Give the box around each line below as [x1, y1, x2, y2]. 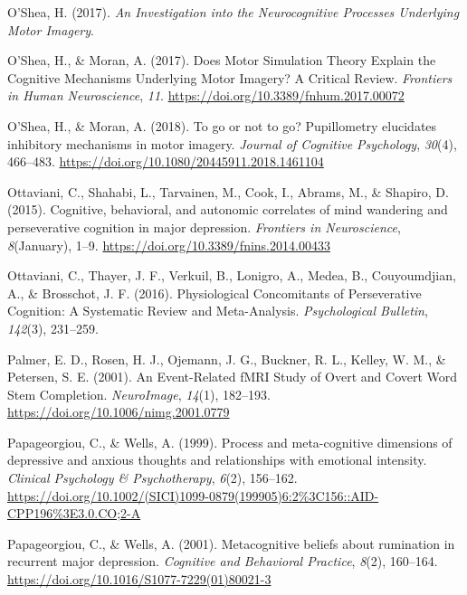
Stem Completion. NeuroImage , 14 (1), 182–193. [7, 384, 271, 403]
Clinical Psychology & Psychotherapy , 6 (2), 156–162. [7, 468, 298, 487]
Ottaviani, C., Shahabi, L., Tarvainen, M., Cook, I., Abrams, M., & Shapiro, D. [7, 182, 449, 201]
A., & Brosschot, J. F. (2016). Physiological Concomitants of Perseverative [7, 283, 422, 302]
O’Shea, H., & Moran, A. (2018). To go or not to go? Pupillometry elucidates [7, 116, 437, 135]
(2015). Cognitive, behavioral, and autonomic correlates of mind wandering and [7, 200, 448, 219]
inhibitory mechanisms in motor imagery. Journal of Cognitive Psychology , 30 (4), [7, 134, 457, 153]
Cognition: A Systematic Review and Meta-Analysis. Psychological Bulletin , [7, 301, 428, 320]
